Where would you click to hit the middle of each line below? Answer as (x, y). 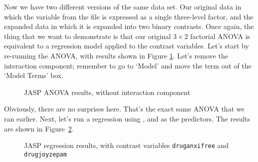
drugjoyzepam (45, 154)
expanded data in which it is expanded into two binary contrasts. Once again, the (129, 26)
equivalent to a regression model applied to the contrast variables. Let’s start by (127, 46)
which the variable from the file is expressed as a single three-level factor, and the (129, 16)
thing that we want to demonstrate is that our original (88, 36)
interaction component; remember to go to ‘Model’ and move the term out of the (128, 65)
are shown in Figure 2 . (39, 128)
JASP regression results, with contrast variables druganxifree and (127, 145)
